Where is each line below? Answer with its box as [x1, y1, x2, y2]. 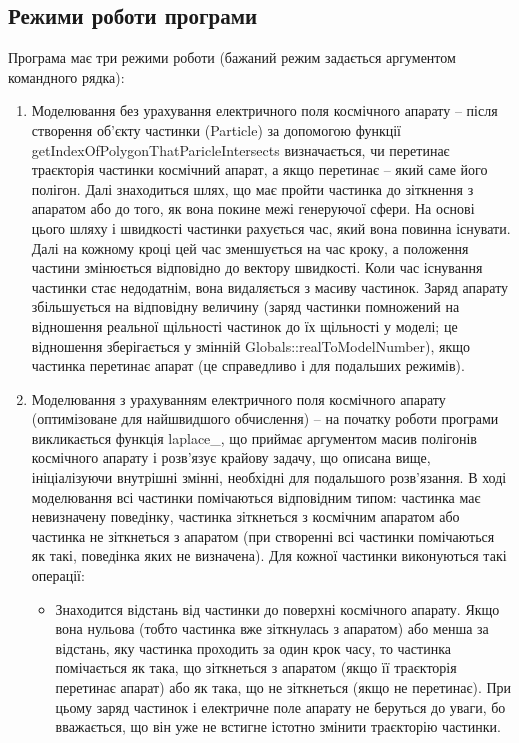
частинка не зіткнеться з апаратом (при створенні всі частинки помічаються [31, 525, 495, 546]
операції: [31, 565, 85, 586]
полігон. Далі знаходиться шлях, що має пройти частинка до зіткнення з [31, 178, 474, 199]
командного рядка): [8, 66, 125, 87]
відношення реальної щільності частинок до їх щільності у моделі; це [31, 315, 458, 336]
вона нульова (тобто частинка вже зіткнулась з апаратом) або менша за [55, 618, 489, 639]
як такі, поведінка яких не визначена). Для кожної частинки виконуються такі [31, 545, 507, 566]
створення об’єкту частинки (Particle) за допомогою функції [31, 119, 401, 140]
